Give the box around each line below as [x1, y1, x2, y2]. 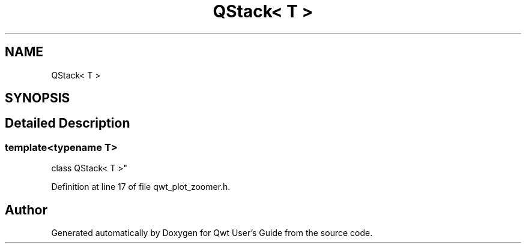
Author [5, 202, 47, 217]
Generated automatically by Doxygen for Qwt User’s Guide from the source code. [51, 228, 373, 238]
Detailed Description [5, 116, 130, 131]
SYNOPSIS [5, 90, 70, 106]
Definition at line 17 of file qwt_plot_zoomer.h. [51, 182, 231, 192]
